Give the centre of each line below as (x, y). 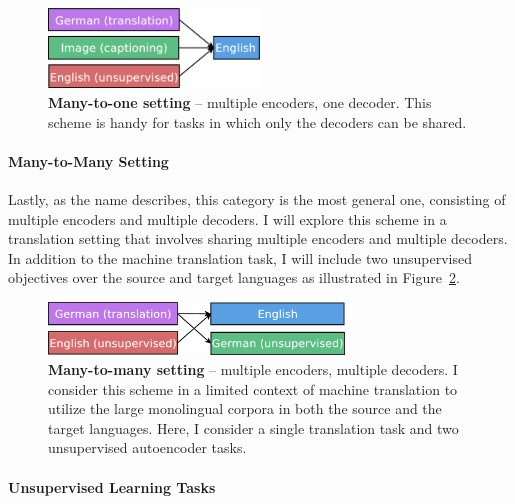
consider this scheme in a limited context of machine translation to (253, 388)
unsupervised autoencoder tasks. (147, 447)
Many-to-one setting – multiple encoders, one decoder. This (240, 101)
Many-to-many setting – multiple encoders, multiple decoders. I (253, 369)
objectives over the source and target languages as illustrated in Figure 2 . (234, 277)
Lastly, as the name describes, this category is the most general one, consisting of (257, 198)
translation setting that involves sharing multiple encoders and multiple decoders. (258, 238)
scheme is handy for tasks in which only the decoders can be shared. (257, 121)
